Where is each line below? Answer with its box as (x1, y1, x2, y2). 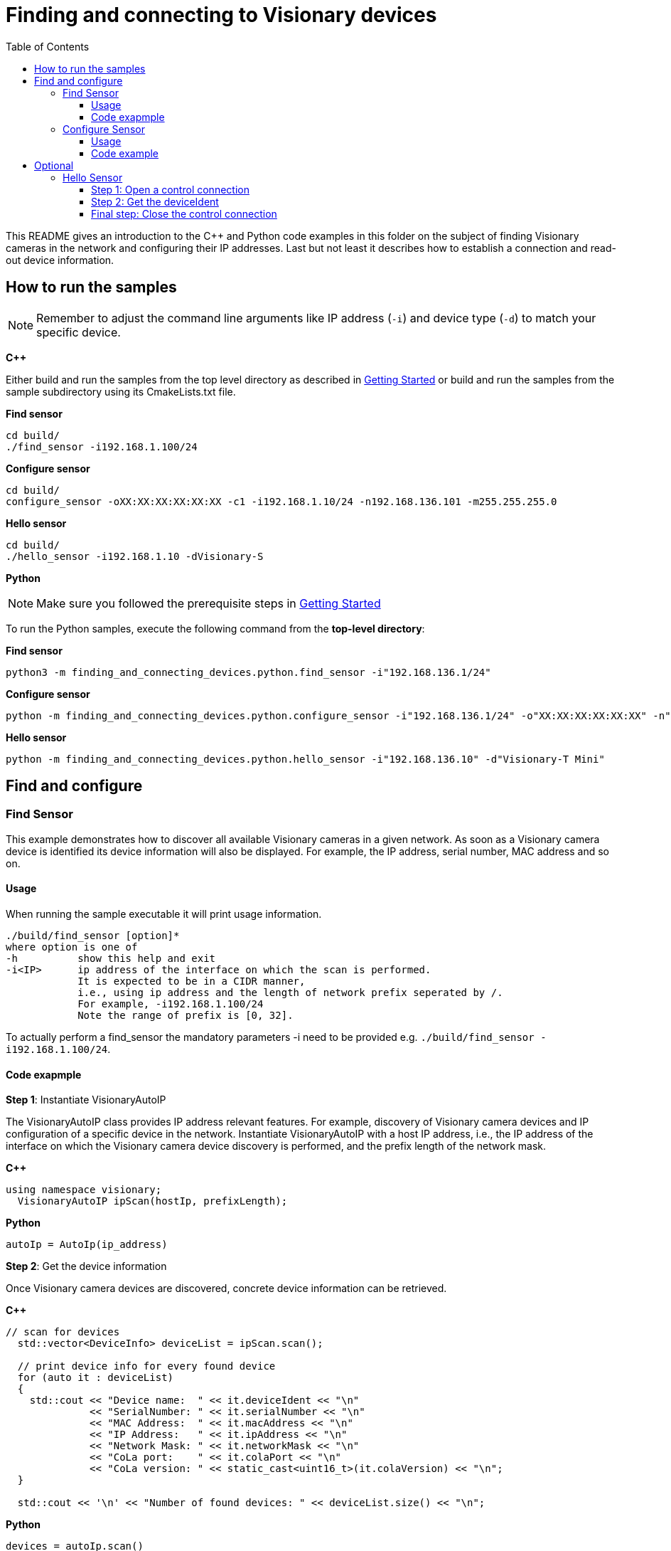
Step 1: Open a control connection (91, 183, 249, 196)
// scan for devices (6, 1326, 120, 1338)
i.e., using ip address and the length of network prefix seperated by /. (77, 987, 503, 999)
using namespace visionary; (6, 1184, 162, 1196)
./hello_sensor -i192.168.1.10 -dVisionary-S (6, 550, 264, 562)
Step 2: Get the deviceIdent (91, 195, 219, 208)
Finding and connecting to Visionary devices (6, 3, 437, 27)
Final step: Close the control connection (91, 207, 277, 220)
